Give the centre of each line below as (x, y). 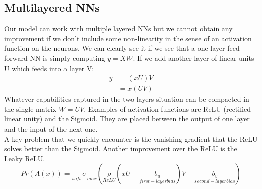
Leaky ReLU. (25, 158)
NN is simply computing (68, 58)
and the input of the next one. (51, 129)
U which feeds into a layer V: (49, 68)
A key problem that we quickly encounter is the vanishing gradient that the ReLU (131, 138)
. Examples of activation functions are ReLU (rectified (167, 109)
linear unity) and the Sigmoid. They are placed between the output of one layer (127, 119)
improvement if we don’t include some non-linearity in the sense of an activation (128, 38)
